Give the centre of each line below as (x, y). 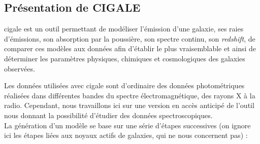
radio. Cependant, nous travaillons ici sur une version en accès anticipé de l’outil (129, 105)
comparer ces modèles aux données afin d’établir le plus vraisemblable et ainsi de (130, 48)
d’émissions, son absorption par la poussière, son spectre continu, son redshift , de (130, 38)
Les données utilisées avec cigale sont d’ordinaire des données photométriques (124, 85)
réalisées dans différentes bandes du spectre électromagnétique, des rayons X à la (130, 95)
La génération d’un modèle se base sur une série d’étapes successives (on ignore (127, 125)
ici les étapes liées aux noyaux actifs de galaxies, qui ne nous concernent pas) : (126, 135)
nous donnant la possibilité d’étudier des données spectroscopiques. (108, 115)
